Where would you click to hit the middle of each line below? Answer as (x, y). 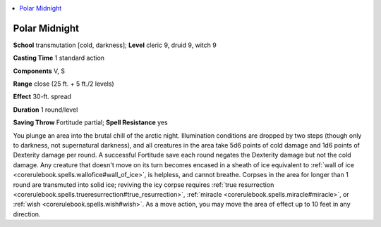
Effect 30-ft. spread (42, 97)
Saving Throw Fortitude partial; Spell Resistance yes (91, 122)
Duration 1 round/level (46, 110)
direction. (27, 214)
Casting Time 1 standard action (59, 58)
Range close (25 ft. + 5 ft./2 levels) (64, 84)
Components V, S (39, 71)
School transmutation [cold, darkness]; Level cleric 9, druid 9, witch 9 (115, 45)
